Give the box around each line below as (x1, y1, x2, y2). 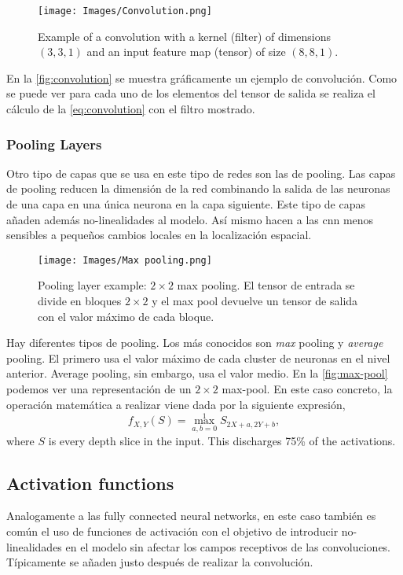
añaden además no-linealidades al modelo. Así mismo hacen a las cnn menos (6, 211, 374, 227)
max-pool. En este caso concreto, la (222, 381, 393, 397)
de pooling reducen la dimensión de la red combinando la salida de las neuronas (6, 180, 390, 197)
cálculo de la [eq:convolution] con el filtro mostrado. (6, 101, 255, 117)
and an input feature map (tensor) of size (86, 43, 286, 60)
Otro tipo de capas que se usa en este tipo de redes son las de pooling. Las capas (6, 164, 396, 181)
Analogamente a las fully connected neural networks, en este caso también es (6, 507, 376, 524)
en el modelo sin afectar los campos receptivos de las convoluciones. (65, 538, 391, 555)
